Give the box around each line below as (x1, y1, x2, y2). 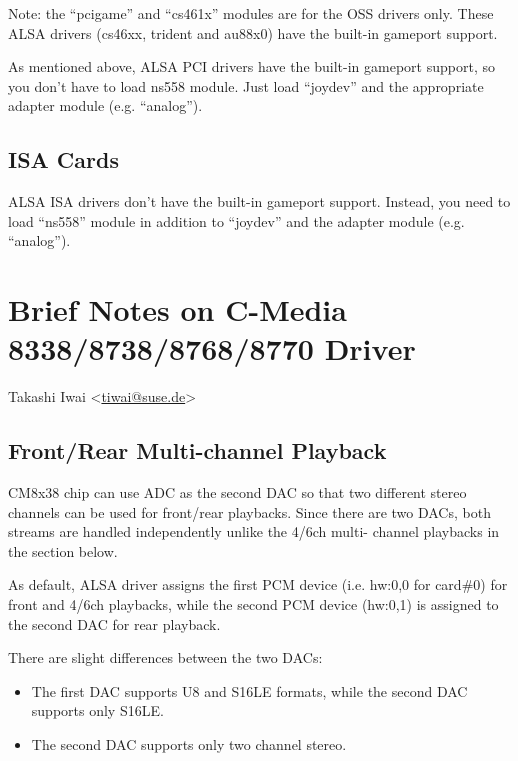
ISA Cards (8, 144, 119, 175)
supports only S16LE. (31, 700, 164, 721)
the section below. (8, 540, 118, 561)
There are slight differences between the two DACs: (8, 647, 323, 668)
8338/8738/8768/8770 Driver (8, 328, 416, 369)
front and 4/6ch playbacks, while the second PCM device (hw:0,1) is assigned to (8, 594, 499, 615)
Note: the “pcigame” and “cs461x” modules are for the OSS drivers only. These (8, 3, 494, 23)
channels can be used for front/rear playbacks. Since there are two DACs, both (8, 501, 491, 522)
